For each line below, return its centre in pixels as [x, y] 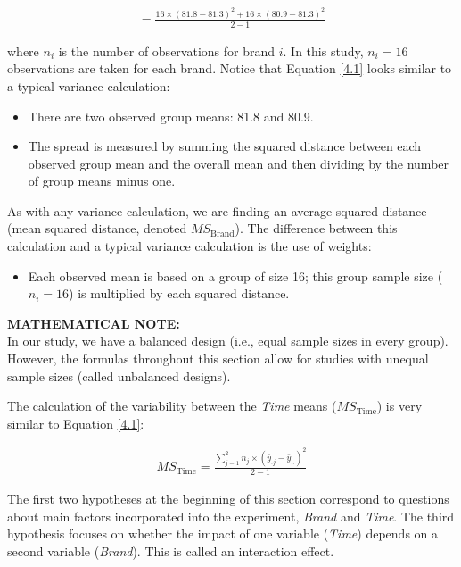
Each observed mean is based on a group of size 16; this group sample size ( [235, 275]
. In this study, [323, 50]
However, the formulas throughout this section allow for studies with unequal [218, 359]
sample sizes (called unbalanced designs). [119, 375]
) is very [399, 406]
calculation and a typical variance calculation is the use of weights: [189, 246]
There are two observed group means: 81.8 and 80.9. [171, 116]
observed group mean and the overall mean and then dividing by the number [239, 163]
